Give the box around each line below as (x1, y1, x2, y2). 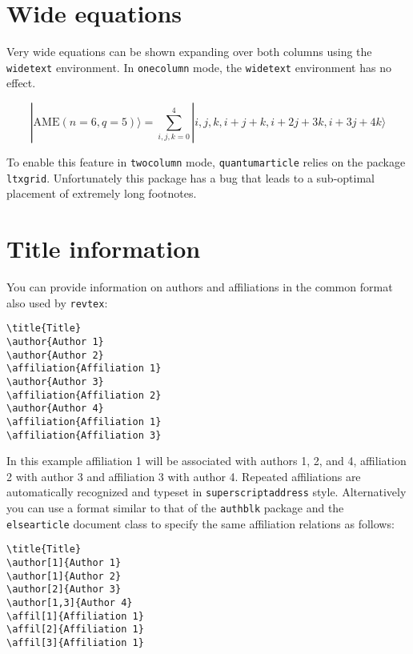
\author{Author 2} (6, 349, 104, 361)
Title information (6, 232, 201, 265)
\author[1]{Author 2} (6, 570, 122, 582)
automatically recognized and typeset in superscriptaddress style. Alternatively (6, 483, 407, 500)
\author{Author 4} (6, 403, 104, 415)
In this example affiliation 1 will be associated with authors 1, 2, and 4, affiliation (6, 452, 407, 469)
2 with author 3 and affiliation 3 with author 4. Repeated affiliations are (6, 467, 361, 484)
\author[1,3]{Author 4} (6, 596, 133, 608)
